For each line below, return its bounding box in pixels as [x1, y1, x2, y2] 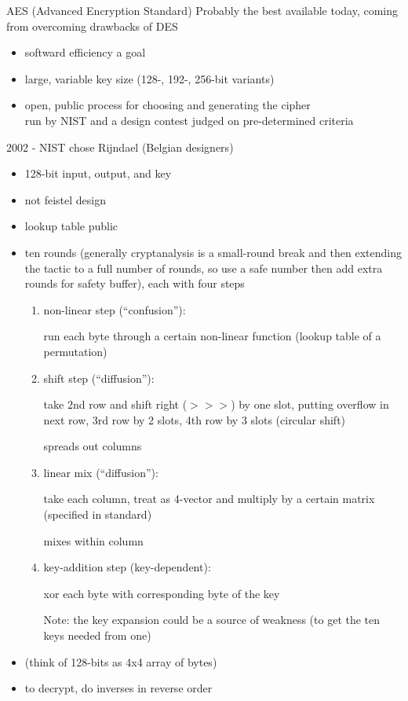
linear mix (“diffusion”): [43, 464, 158, 480]
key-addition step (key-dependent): [43, 559, 211, 575]
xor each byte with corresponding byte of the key [43, 585, 280, 601]
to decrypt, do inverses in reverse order [24, 680, 213, 696]
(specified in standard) [43, 506, 152, 523]
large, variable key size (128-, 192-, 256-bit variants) [24, 70, 275, 86]
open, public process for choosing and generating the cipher [24, 97, 311, 113]
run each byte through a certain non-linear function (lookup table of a [43, 328, 381, 344]
